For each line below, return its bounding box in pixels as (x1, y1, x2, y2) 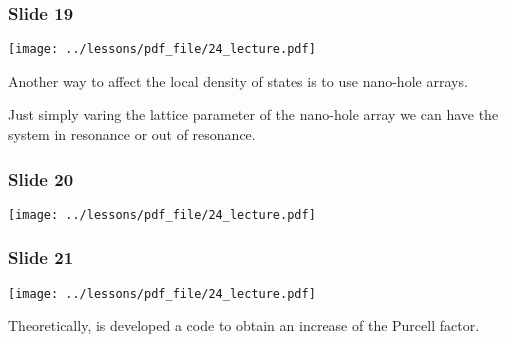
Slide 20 (8, 166, 74, 191)
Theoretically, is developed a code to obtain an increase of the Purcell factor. (8, 315, 480, 336)
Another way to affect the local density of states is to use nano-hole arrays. (8, 70, 468, 91)
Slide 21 (8, 245, 74, 270)
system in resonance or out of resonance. (8, 124, 256, 145)
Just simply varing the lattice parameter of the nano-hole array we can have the (8, 104, 499, 125)
